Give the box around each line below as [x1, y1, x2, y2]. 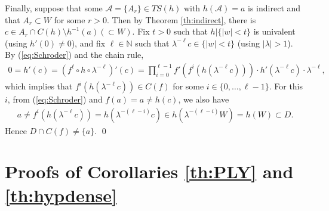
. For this [269, 80, 303, 92]
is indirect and [248, 2, 301, 14]
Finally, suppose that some [5, 2, 103, 14]
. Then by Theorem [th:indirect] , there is [107, 13, 256, 26]
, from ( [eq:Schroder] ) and [7, 93, 103, 105]
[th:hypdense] [5, 182, 117, 207]
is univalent [253, 25, 296, 38]
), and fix [71, 36, 106, 49]
